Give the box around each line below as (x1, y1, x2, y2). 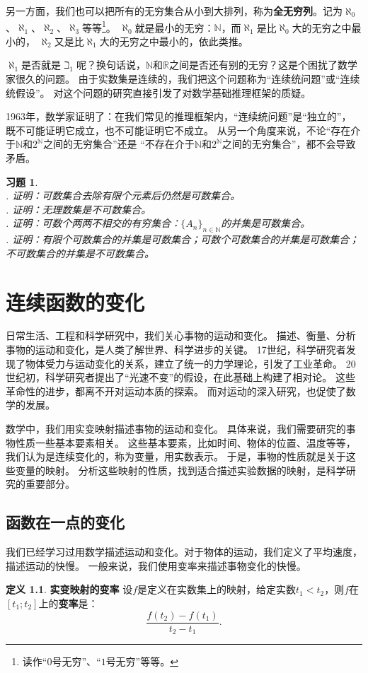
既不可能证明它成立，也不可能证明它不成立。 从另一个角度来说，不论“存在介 (6, 122, 361, 137)
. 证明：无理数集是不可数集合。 (6, 201, 151, 216)
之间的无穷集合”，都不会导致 (222, 136, 356, 151)
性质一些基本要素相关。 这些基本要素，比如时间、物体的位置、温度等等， (15, 435, 356, 450)
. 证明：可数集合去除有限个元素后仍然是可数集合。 (6, 188, 241, 203)
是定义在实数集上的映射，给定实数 (137, 582, 297, 597)
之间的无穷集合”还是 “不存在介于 (42, 136, 195, 151)
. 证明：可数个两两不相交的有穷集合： (6, 216, 181, 230)
